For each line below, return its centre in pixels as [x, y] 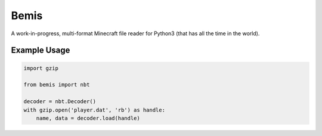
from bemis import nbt [57, 85]
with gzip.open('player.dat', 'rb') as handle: [94, 110]
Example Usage [41, 50]
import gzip [41, 68]
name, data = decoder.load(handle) [88, 118]
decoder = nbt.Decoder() [60, 102]
